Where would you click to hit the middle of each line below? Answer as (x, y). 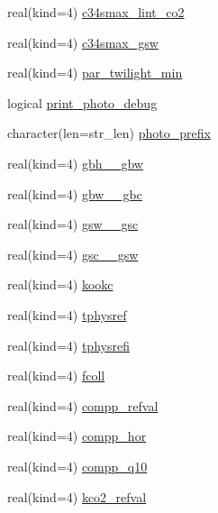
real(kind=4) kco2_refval (77, 496)
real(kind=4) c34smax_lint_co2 (96, 12)
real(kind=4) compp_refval (83, 405)
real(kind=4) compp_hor (77, 436)
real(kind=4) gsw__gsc (73, 224)
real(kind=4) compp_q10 (77, 466)
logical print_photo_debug (82, 102)
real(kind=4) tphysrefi (68, 345)
